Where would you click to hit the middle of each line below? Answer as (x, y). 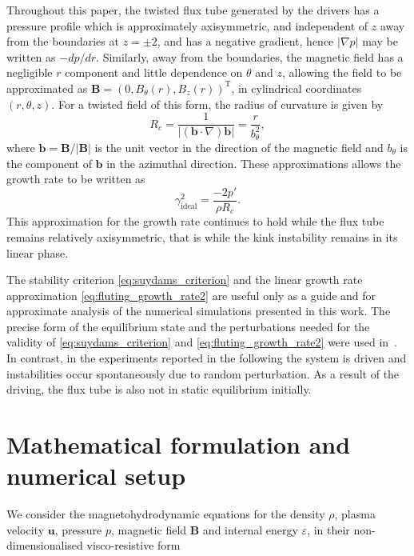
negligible (30, 72)
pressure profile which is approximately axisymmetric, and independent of (187, 25)
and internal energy (250, 529)
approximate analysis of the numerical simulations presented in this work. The (199, 311)
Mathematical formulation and (179, 444)
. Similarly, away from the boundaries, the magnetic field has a (250, 56)
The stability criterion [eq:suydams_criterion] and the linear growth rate (185, 280)
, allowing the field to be (342, 72)
